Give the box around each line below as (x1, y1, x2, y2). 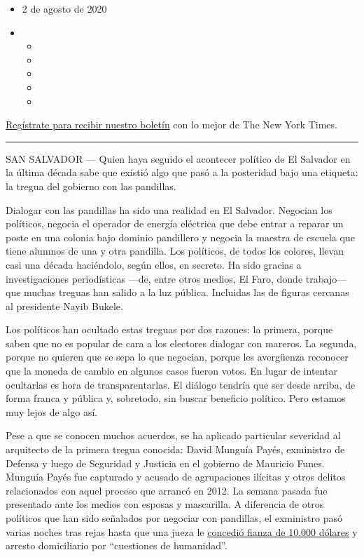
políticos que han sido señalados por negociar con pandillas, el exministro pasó (6, 511, 342, 525)
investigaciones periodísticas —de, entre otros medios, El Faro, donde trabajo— (6, 271, 347, 286)
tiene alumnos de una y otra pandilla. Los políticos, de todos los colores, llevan (6, 243, 344, 258)
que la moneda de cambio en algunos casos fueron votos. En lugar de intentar (6, 363, 337, 378)
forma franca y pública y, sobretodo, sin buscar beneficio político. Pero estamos (6, 391, 346, 405)
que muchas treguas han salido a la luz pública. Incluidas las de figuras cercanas (6, 285, 349, 300)
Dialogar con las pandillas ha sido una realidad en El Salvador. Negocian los (6, 202, 332, 217)
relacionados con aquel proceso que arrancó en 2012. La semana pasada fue (6, 483, 328, 497)
